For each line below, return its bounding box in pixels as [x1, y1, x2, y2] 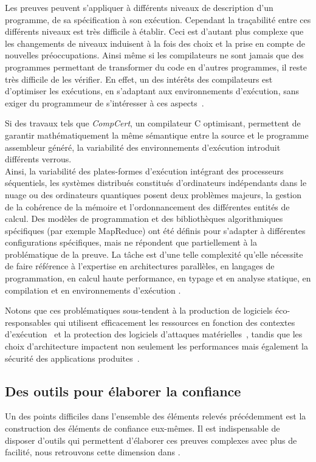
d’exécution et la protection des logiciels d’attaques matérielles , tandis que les [5, 328, 303, 340]
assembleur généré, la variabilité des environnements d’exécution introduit [5, 140, 281, 153]
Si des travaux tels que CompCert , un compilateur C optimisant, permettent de [5, 117, 301, 129]
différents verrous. [5, 153, 72, 165]
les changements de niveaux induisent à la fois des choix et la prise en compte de [5, 36, 305, 49]
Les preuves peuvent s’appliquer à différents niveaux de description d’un [5, 1, 273, 13]
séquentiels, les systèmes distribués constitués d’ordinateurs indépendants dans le [5, 176, 307, 189]
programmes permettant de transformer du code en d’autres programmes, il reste [5, 60, 307, 73]
